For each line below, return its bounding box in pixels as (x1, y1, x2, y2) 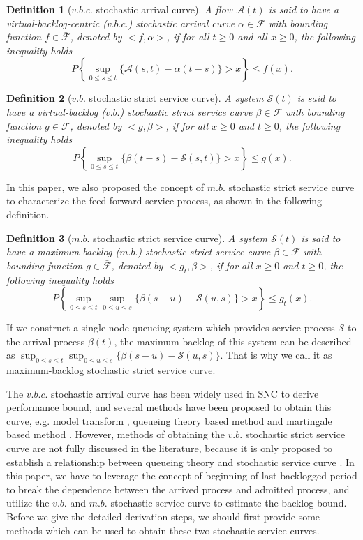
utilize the (6, 495, 50, 510)
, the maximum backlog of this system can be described (114, 333, 352, 348)
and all (237, 29, 267, 44)
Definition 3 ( (6, 230, 72, 245)
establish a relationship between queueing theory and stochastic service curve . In (6, 454, 355, 469)
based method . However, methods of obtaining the (6, 427, 225, 442)
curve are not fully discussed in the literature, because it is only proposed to (6, 441, 332, 456)
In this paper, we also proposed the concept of (6, 179, 205, 194)
